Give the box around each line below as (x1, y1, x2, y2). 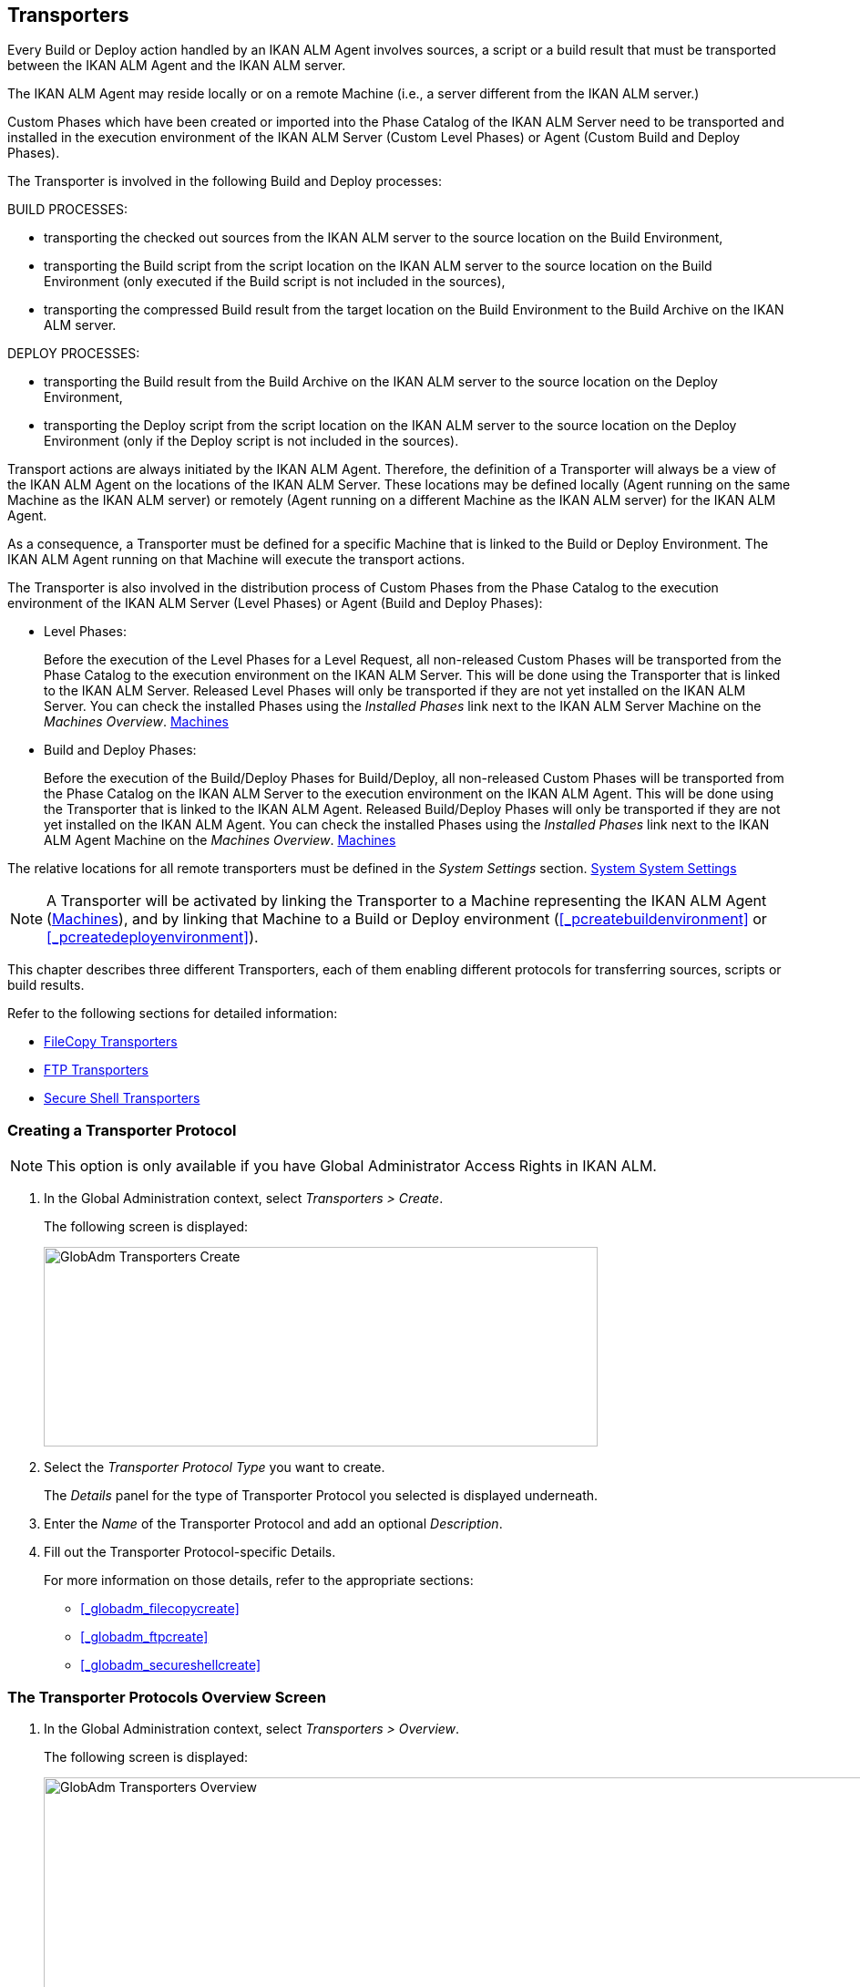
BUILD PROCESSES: (7, 201, 128, 218)
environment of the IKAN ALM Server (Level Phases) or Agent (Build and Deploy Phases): (7, 595, 543, 612)
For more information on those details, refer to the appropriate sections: (44, 1572, 474, 1589)
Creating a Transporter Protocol (7, 1120, 237, 1139)
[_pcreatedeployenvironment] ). (46, 928, 259, 947)
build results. (7, 977, 85, 993)
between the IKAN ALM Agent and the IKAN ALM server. (7, 57, 346, 74)
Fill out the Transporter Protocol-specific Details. (44, 1544, 336, 1560)
